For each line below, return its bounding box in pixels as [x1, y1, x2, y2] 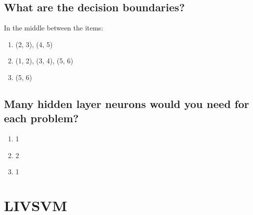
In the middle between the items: [4, 23, 103, 33]
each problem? [4, 110, 79, 126]
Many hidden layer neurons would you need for [4, 96, 249, 111]
